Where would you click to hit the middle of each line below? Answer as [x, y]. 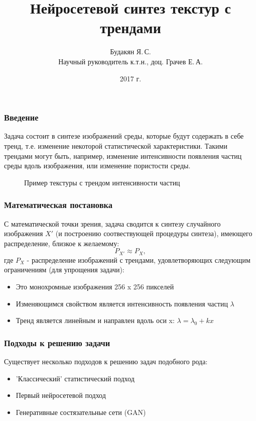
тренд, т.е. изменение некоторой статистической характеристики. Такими [116, 145]
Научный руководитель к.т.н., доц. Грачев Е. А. [131, 61]
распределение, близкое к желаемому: [62, 243]
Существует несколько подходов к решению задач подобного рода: [106, 361]
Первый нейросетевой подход [61, 395]
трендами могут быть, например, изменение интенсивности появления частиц [123, 155]
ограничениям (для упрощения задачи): [64, 270]
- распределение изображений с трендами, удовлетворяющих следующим [139, 259]
